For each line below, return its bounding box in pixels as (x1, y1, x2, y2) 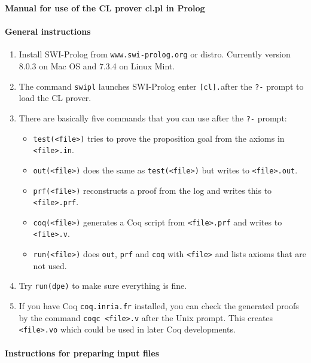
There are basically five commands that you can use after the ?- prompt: (19, 111, 287, 124)
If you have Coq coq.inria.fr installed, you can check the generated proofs (19, 300, 299, 312)
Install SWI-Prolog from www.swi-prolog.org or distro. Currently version (19, 48, 291, 60)
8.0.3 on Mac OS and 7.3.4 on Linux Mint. (19, 60, 175, 72)
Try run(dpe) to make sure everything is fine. (19, 279, 187, 292)
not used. (33, 259, 67, 272)
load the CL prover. (19, 91, 92, 104)
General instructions (5, 25, 91, 38)
